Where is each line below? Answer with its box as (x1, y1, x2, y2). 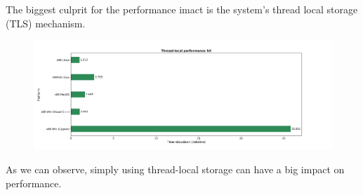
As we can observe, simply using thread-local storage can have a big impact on (6, 162, 345, 177)
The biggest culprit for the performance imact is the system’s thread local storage (6, 2, 358, 16)
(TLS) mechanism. (6, 15, 86, 30)
